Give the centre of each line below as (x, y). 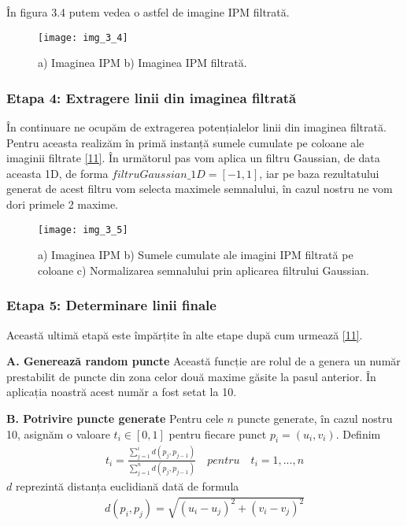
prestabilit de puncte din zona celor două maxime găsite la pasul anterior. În (191, 376)
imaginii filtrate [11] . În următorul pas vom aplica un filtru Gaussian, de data (193, 158)
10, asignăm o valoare (58, 433)
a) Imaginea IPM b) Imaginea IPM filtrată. (142, 63)
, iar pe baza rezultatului (319, 173)
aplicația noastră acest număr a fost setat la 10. (122, 392)
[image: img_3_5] (83, 230)
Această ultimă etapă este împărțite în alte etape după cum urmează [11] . (185, 334)
